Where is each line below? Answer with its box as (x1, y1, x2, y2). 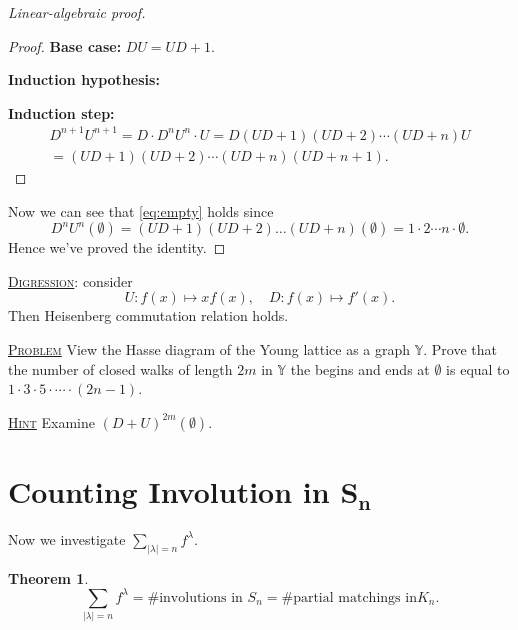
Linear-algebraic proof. (8, 2, 146, 22)
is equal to (446, 358, 510, 379)
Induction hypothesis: (8, 69, 160, 90)
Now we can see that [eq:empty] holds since (8, 200, 274, 221)
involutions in (159, 590, 243, 605)
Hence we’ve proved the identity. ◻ (8, 237, 226, 258)
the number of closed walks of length (8, 358, 233, 379)
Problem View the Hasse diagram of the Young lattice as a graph (8, 338, 411, 359)
